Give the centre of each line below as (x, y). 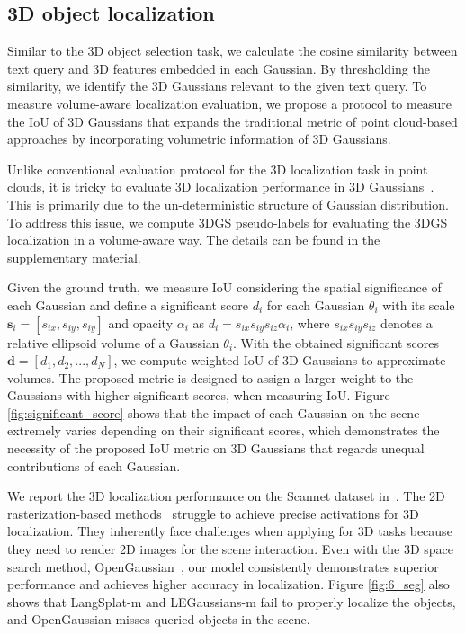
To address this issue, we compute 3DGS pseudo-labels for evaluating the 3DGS (228, 222)
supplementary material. (74, 257)
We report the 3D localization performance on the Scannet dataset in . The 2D (226, 496)
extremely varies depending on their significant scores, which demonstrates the (224, 430)
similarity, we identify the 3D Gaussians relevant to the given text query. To (217, 86)
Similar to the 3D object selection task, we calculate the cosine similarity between (232, 51)
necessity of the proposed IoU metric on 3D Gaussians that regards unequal (216, 448)
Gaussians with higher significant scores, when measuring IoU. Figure (199, 395)
